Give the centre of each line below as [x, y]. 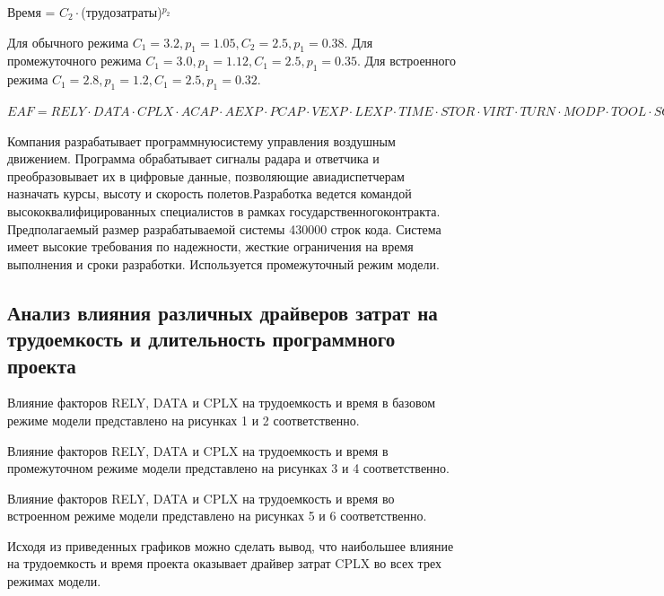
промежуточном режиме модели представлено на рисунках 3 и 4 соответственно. [228, 468]
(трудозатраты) [122, 12]
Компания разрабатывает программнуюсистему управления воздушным [201, 140]
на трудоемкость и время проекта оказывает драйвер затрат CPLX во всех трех [224, 563]
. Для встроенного [406, 61]
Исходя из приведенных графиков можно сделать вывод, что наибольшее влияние [231, 545]
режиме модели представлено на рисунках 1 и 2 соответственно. [183, 420]
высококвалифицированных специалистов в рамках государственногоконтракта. [224, 210]
